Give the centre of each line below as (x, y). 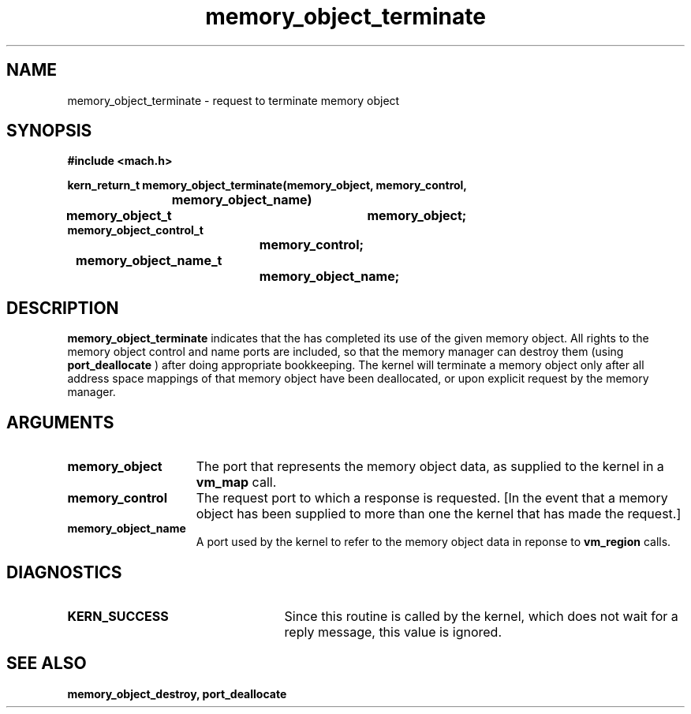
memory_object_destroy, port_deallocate (177, 693)
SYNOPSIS (49, 131)
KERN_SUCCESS (118, 616)
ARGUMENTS (60, 422)
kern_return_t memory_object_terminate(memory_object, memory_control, (267, 185)
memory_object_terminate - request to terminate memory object (233, 100)
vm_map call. (236, 482)
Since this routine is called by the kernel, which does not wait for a (481, 616)
